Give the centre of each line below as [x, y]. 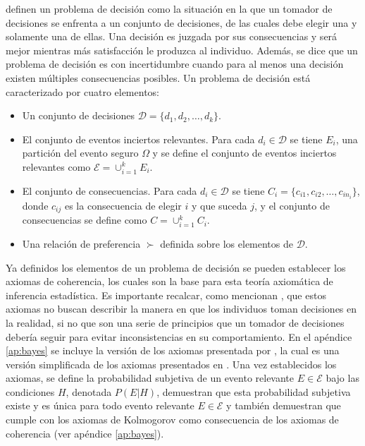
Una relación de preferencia [81, 243]
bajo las [342, 378]
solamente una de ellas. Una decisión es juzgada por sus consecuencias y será [172, 36]
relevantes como [56, 166]
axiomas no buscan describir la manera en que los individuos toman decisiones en [181, 309]
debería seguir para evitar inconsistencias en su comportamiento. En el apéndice [179, 336]
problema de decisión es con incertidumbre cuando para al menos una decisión [175, 64]
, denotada [89, 391]
